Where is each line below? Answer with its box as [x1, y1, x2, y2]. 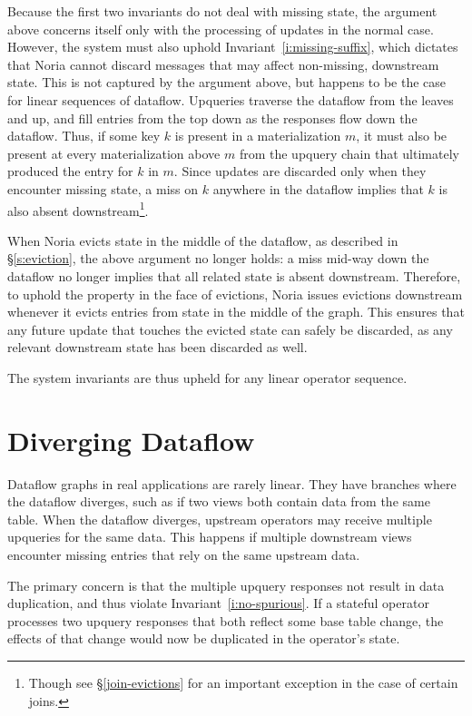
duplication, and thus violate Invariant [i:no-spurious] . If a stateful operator [7, 593, 429, 613]
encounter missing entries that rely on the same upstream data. [7, 545, 360, 564]
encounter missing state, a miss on [7, 179, 198, 198]
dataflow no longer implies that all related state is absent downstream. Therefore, [7, 266, 461, 285]
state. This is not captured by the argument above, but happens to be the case [7, 73, 447, 92]
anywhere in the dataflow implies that [212, 179, 424, 198]
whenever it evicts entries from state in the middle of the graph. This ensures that [7, 302, 465, 321]
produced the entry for [7, 162, 133, 181]
